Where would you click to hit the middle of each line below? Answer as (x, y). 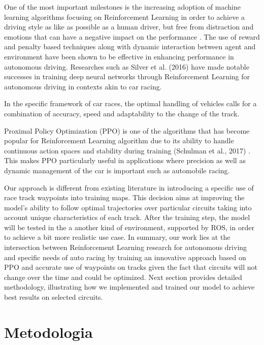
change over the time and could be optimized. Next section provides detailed (123, 277)
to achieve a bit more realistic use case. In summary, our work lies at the (117, 237)
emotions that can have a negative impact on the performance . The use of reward (132, 36)
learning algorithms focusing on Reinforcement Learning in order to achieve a (125, 17)
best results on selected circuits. (54, 297)
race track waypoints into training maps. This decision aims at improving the (124, 197)
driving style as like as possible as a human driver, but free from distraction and (129, 27)
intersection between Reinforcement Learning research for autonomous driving (126, 247)
